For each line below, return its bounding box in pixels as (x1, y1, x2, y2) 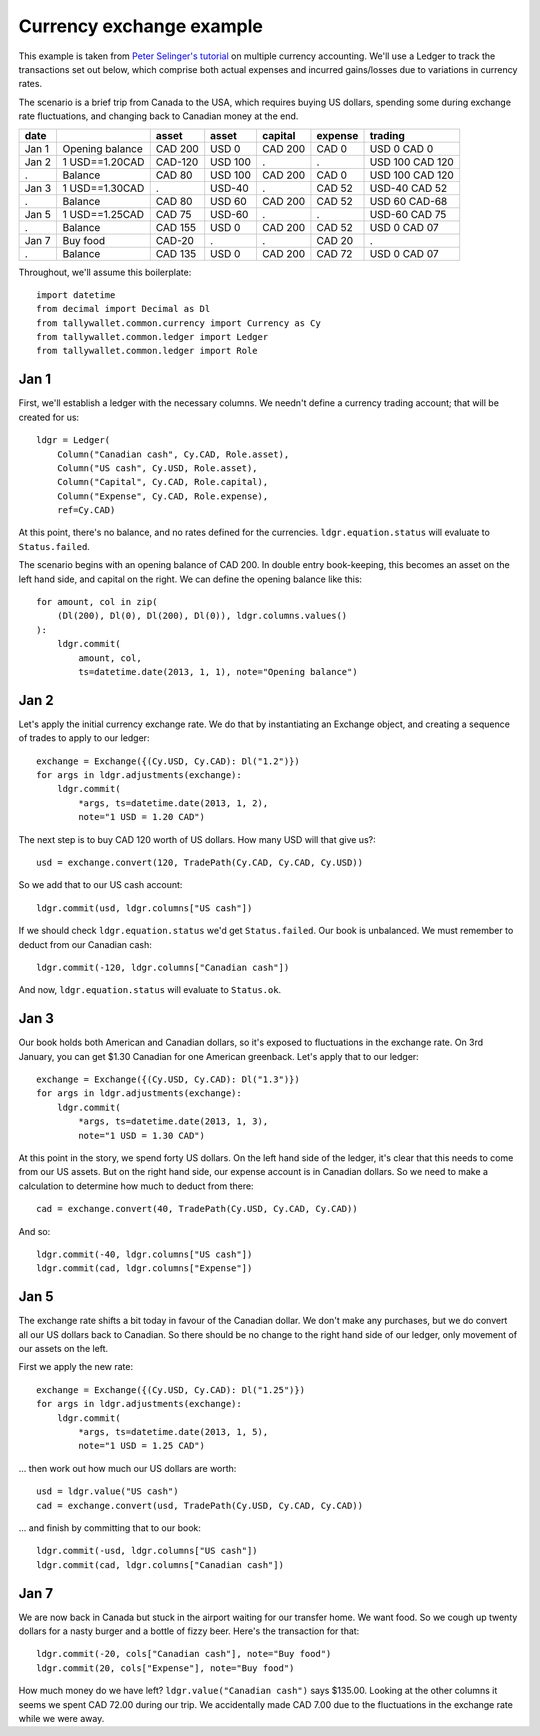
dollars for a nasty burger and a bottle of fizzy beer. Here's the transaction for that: (18, 1625, 360, 1637)
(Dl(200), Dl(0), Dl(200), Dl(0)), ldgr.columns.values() (56, 610, 348, 622)
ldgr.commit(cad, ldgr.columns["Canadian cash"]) (36, 1559, 285, 1570)
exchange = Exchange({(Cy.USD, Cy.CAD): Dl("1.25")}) (36, 1384, 305, 1395)
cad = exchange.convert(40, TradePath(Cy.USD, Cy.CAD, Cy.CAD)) (36, 1203, 359, 1215)
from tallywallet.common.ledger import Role (36, 345, 259, 357)
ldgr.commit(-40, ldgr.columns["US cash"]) (36, 1248, 253, 1260)
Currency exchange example (18, 15, 264, 37)
